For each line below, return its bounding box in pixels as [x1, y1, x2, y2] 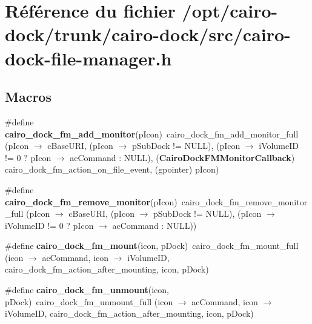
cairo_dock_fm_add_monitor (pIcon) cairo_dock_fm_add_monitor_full [5, 127, 299, 140]
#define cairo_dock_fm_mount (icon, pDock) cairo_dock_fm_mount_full [5, 239, 299, 252]
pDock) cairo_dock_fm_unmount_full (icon [5, 295, 173, 308]
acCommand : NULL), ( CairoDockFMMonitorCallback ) [70, 151, 295, 164]
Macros [5, 87, 51, 106]
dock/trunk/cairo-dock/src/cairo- [5, 22, 291, 47]
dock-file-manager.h [5, 45, 172, 70]
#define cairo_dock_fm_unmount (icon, [5, 283, 170, 296]
